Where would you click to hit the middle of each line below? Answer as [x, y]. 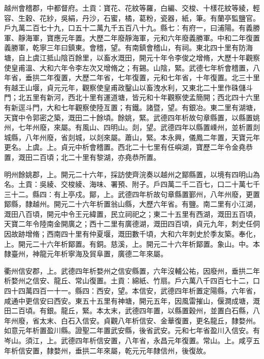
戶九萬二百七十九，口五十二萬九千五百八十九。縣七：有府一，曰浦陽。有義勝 [132, 28]
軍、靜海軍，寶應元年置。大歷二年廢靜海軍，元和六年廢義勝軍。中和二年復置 [132, 37]
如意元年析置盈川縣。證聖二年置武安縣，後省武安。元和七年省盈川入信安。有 [132, 330]
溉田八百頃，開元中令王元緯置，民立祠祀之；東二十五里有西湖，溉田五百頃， [132, 214]
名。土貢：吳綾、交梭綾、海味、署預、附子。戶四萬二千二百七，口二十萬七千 [132, 184]
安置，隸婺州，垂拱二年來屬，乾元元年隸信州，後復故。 [118, 350]
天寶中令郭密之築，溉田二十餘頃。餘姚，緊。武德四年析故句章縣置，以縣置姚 [132, 117]
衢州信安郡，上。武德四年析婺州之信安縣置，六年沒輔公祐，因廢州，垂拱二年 [132, 270]
